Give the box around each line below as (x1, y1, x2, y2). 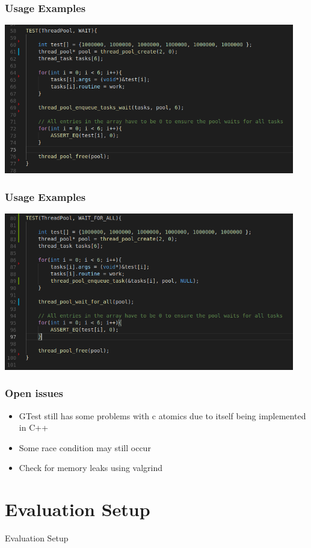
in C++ (19, 421, 49, 434)
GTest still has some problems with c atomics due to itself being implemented (19, 409, 306, 422)
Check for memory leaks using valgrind (19, 461, 163, 474)
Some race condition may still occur (19, 441, 151, 454)
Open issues (5, 386, 64, 401)
